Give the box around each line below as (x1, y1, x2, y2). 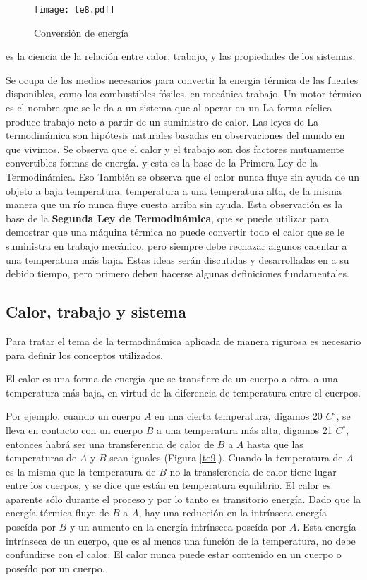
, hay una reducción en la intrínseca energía (138, 505, 327, 520)
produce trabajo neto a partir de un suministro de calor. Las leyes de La (6, 114, 319, 128)
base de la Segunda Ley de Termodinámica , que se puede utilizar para (6, 210, 330, 225)
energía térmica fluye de (6, 505, 109, 520)
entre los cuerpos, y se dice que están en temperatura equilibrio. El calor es (6, 478, 331, 493)
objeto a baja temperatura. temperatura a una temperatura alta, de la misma (6, 183, 342, 198)
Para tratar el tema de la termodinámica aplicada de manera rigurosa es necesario (6, 333, 361, 348)
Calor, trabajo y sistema (6, 301, 186, 322)
